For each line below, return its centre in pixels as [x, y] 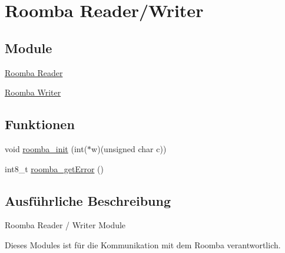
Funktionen [40, 124]
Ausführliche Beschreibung [88, 200]
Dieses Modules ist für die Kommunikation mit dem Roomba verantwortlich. [143, 244]
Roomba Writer [33, 92]
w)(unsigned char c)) [129, 148]
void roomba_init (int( [46, 148]
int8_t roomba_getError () [54, 168]
